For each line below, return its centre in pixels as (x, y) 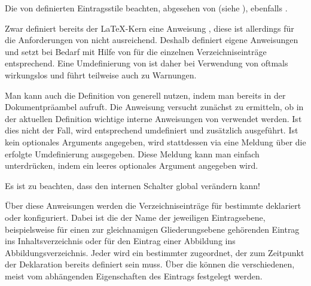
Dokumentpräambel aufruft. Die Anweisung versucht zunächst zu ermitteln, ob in (154, 107)
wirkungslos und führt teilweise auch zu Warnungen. (101, 74)
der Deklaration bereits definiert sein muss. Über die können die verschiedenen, (150, 264)
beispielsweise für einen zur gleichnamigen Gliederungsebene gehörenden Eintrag (152, 229)
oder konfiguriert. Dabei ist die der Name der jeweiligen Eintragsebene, (135, 217)
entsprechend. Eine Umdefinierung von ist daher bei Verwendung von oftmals (147, 63)
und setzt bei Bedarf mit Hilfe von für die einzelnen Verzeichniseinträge (136, 51)
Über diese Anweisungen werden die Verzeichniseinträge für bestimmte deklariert (153, 206)
